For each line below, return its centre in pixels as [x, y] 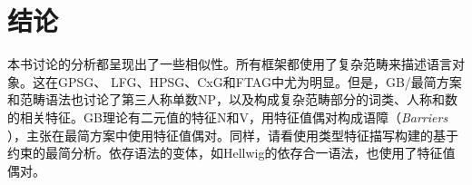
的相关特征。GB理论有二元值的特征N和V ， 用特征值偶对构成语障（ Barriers [228, 117]
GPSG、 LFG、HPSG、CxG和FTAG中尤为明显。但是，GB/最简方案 [260, 81]
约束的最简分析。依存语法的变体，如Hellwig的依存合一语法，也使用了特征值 [231, 153]
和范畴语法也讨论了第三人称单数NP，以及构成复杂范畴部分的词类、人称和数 [233, 99]
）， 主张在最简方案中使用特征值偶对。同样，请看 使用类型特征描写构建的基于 [233, 135]
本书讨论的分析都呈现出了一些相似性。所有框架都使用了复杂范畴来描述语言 [230, 64]
